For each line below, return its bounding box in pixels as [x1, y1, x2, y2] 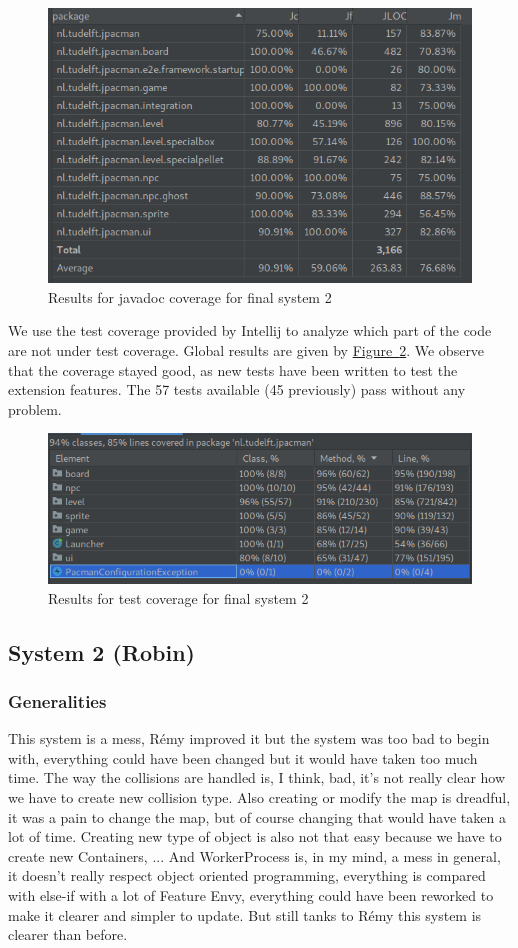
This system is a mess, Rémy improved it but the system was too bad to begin [8, 728, 490, 749]
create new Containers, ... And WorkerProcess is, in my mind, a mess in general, [8, 845, 501, 866]
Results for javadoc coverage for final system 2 [48, 286, 332, 307]
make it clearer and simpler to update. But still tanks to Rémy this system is [8, 904, 482, 925]
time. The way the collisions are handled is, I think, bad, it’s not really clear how [8, 767, 506, 788]
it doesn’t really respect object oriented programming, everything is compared [8, 865, 486, 886]
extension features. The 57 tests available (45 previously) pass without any [8, 379, 466, 400]
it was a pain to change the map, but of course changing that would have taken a [8, 806, 506, 827]
